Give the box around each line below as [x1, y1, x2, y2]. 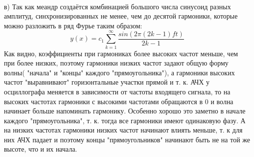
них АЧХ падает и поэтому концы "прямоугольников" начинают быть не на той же [4, 134, 251, 144]
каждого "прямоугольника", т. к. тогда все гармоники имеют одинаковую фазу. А [4, 115, 246, 125]
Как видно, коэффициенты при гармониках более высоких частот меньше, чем [4, 48, 238, 58]
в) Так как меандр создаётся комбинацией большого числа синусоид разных [4, 1, 231, 11]
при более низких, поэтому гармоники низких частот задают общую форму [4, 58, 229, 68]
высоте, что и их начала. [4, 144, 77, 154]
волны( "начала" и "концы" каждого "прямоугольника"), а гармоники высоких [4, 67, 235, 77]
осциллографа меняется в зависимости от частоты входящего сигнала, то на [4, 86, 231, 96]
